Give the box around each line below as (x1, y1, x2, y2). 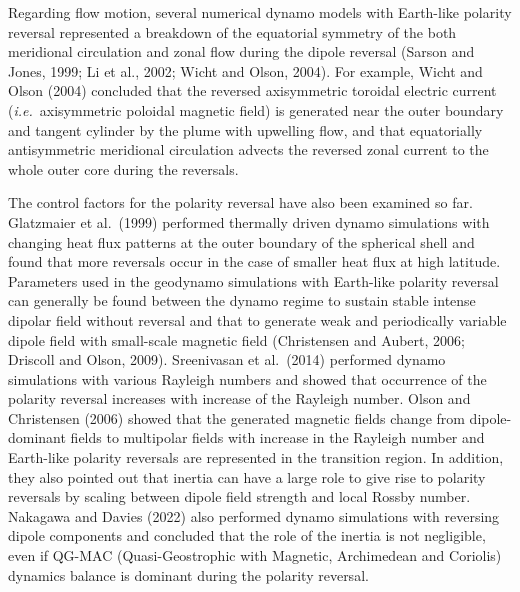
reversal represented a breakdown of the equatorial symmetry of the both (8, 21, 457, 42)
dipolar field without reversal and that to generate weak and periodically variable (8, 309, 507, 330)
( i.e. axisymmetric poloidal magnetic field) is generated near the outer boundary (8, 99, 504, 120)
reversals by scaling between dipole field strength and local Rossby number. (8, 486, 471, 507)
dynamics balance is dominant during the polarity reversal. (8, 564, 369, 585)
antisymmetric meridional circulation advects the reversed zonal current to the (8, 139, 489, 160)
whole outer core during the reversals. (8, 158, 239, 179)
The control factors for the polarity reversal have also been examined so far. (8, 192, 473, 213)
